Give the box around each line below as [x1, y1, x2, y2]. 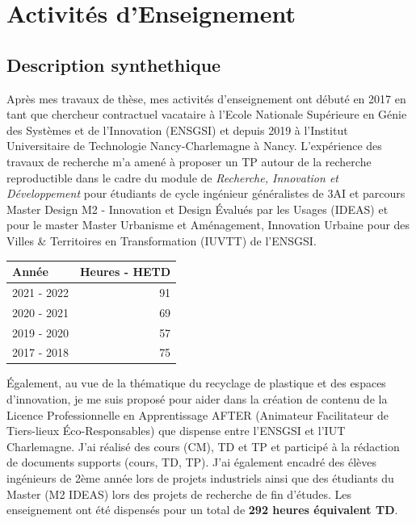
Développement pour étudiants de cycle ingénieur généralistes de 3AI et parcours [6, 185, 405, 202]
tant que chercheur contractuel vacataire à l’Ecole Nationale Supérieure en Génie [6, 106, 407, 123]
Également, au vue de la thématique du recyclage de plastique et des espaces [6, 374, 386, 391]
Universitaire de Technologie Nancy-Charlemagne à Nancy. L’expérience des [6, 137, 382, 154]
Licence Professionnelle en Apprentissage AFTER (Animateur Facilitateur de [6, 406, 389, 423]
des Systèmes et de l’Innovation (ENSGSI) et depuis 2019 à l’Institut [6, 121, 348, 138]
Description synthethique [6, 52, 221, 77]
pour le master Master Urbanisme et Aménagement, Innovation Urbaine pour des [6, 216, 410, 233]
